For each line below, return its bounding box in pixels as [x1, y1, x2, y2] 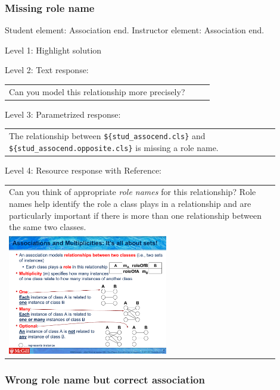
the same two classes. [9, 221, 86, 233]
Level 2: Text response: [5, 64, 89, 76]
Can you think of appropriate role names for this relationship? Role [9, 185, 256, 198]
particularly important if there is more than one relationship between [9, 209, 262, 221]
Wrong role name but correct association [5, 372, 205, 386]
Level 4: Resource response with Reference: [5, 164, 161, 176]
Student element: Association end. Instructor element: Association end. [5, 24, 265, 36]
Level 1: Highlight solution [5, 43, 102, 56]
